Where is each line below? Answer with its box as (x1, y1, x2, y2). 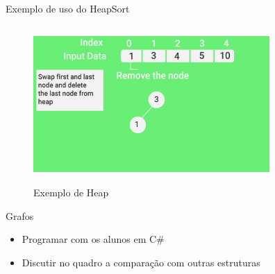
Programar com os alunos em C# (22, 232, 165, 246)
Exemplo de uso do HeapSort (6, 1, 130, 15)
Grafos (6, 208, 34, 223)
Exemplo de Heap (33, 185, 109, 199)
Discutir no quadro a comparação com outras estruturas (22, 255, 260, 269)
